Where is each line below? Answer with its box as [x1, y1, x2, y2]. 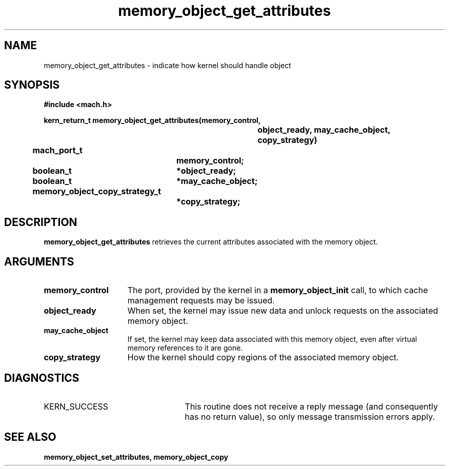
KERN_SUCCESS [44, 401, 109, 412]
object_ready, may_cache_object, [257, 125, 391, 135]
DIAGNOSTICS [4, 371, 79, 384]
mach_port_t [32, 145, 83, 156]
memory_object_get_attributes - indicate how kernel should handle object [44, 60, 291, 70]
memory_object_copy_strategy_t [32, 186, 161, 197]
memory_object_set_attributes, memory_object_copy [44, 452, 229, 461]
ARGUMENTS [4, 255, 74, 268]
